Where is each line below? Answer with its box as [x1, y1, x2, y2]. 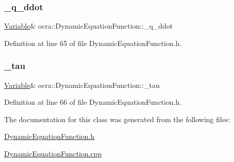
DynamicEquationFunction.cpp [4, 148, 102, 158]
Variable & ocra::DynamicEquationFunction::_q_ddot [4, 20, 173, 31]
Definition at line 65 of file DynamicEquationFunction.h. [4, 37, 182, 48]
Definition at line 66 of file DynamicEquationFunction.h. [4, 97, 182, 107]
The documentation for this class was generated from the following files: [4, 113, 230, 124]
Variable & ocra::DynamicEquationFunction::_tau [4, 79, 160, 90]
